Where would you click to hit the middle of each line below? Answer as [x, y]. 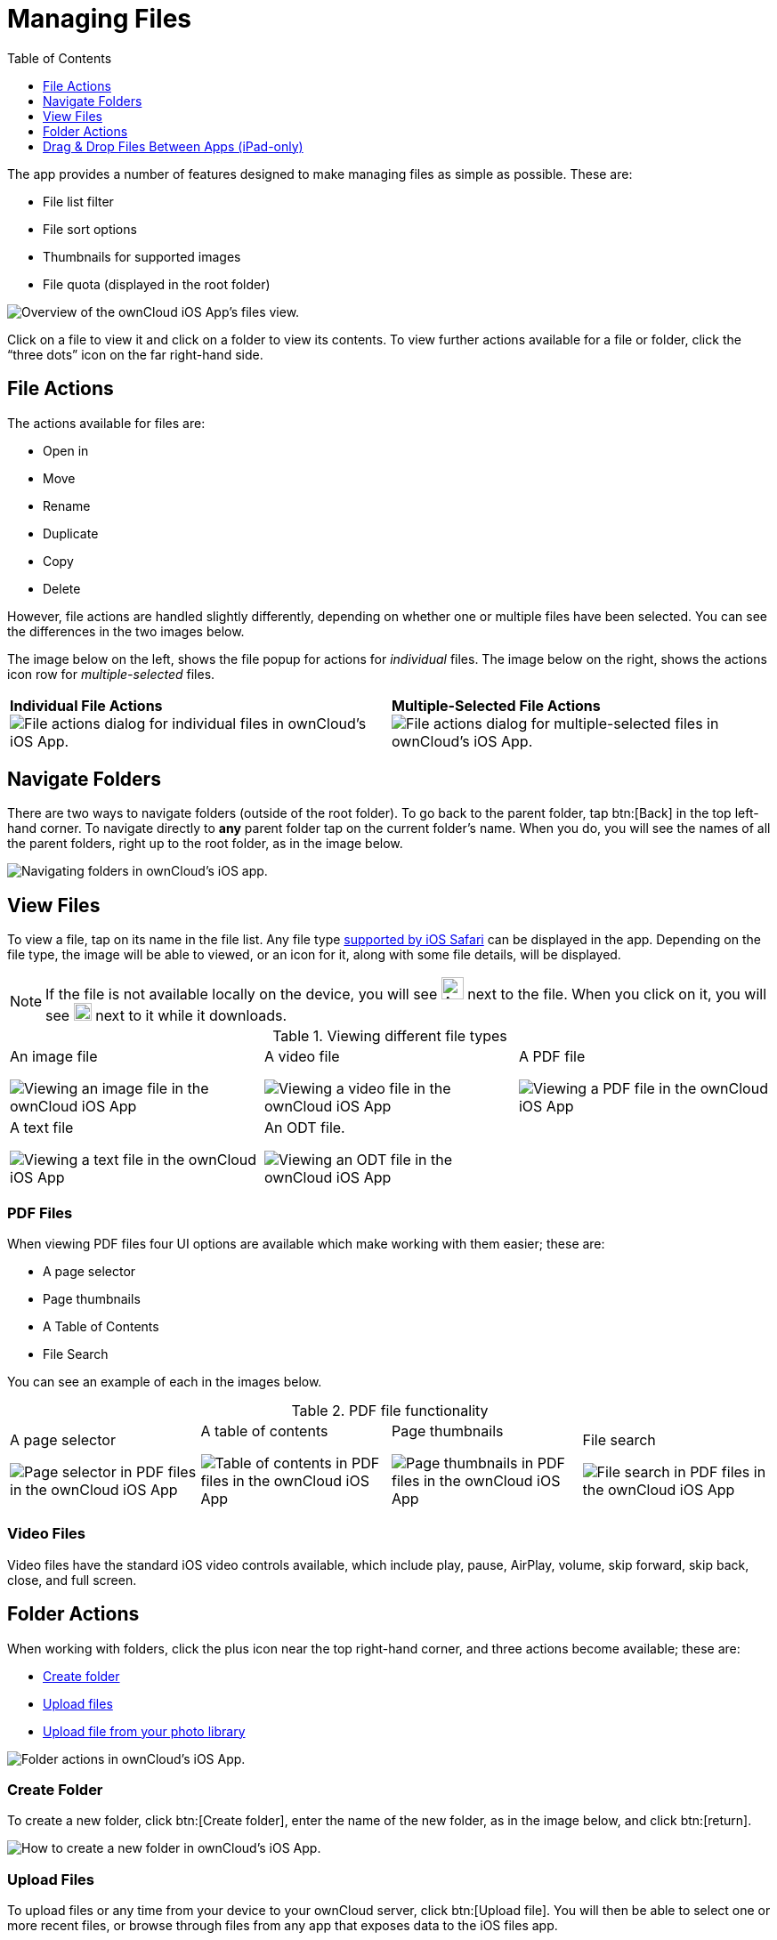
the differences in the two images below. [126, 631]
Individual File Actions [86, 705]
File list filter [78, 201]
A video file [302, 1057]
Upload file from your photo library [144, 1731]
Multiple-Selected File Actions [496, 705]
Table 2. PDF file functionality [390, 1411]
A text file [42, 1128]
